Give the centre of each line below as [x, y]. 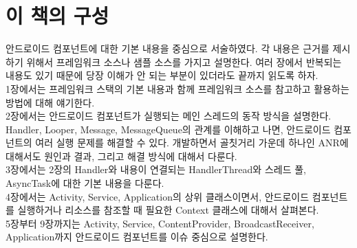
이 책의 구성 [57, 15]
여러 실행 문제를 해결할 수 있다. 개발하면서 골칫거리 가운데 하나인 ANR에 [192, 143]
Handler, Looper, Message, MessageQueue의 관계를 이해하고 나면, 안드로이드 [168, 129]
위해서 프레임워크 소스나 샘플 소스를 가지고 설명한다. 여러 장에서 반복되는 [184, 61]
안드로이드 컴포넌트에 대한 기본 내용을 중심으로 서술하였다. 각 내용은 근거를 [167, 48]
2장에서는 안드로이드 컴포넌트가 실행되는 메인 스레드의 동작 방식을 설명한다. [169, 116]
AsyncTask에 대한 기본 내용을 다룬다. [85, 183]
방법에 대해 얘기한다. [50, 102]
